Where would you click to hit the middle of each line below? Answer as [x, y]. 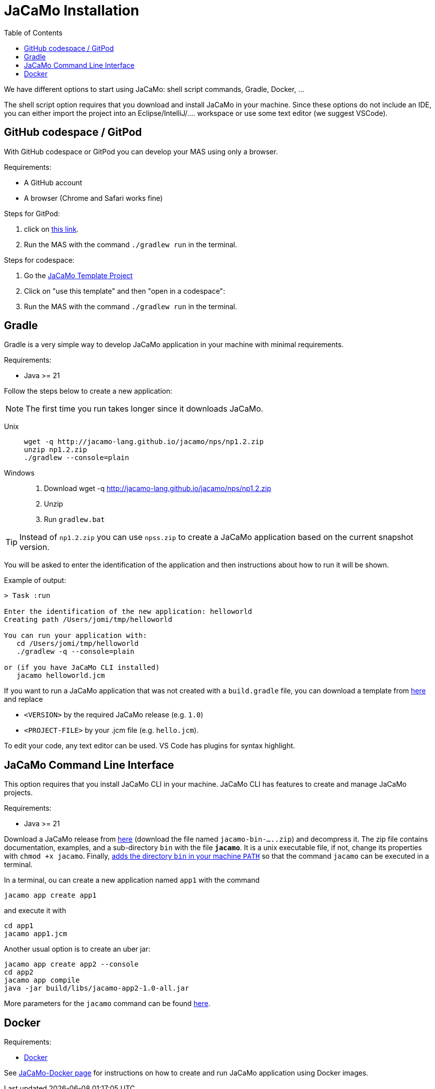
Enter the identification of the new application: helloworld [128, 612]
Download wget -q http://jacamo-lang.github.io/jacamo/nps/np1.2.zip [158, 489]
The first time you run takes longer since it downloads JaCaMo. [144, 409]
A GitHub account [53, 182]
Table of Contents [33, 32]
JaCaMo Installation [72, 10]
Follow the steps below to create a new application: [88, 391]
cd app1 [19, 926]
